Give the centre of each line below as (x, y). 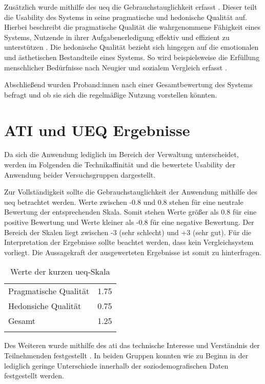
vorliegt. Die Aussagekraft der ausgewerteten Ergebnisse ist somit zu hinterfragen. (133, 252)
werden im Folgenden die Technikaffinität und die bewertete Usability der (120, 165)
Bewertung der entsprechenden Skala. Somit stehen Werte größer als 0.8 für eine (130, 212)
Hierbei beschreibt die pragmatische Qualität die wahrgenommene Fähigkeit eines (132, 27)
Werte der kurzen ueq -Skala (60, 272)
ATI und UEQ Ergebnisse (97, 130)
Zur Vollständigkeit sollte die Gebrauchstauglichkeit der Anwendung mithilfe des (131, 192)
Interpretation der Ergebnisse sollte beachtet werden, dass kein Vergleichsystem (129, 242)
